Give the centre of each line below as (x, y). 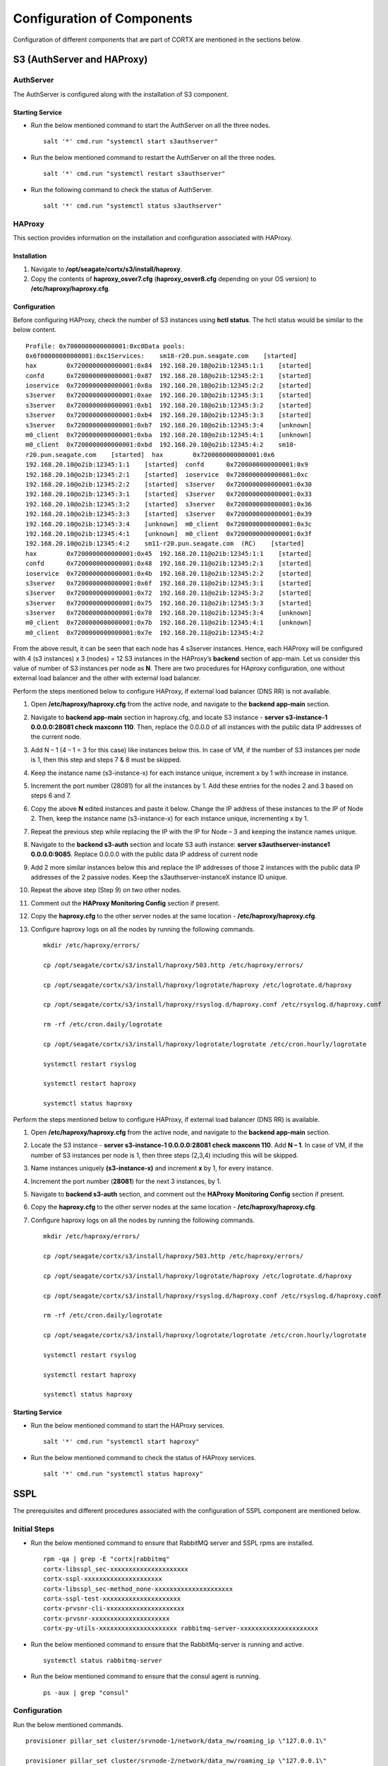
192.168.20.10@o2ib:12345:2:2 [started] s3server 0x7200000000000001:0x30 (169, 484)
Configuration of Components (103, 18)
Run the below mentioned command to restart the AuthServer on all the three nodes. (153, 157)
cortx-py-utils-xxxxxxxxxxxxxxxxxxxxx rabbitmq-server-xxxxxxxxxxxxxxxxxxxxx (181, 1629)
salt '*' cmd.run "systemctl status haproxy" (123, 1474)
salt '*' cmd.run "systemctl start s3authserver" (131, 142)
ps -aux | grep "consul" (86, 1693)
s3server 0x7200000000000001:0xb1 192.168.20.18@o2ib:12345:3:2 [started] (169, 405)
